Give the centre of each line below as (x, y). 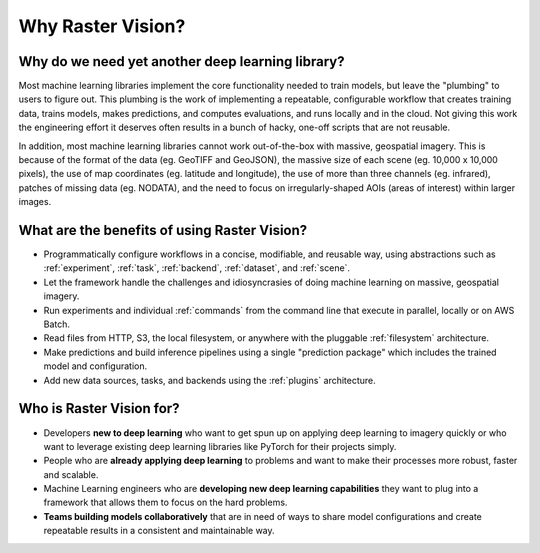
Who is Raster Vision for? (99, 408)
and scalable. (71, 474)
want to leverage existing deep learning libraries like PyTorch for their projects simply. (220, 446)
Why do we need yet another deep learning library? (181, 61)
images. (35, 202)
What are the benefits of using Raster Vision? (163, 230)
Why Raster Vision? (102, 26)
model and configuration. (95, 366)
